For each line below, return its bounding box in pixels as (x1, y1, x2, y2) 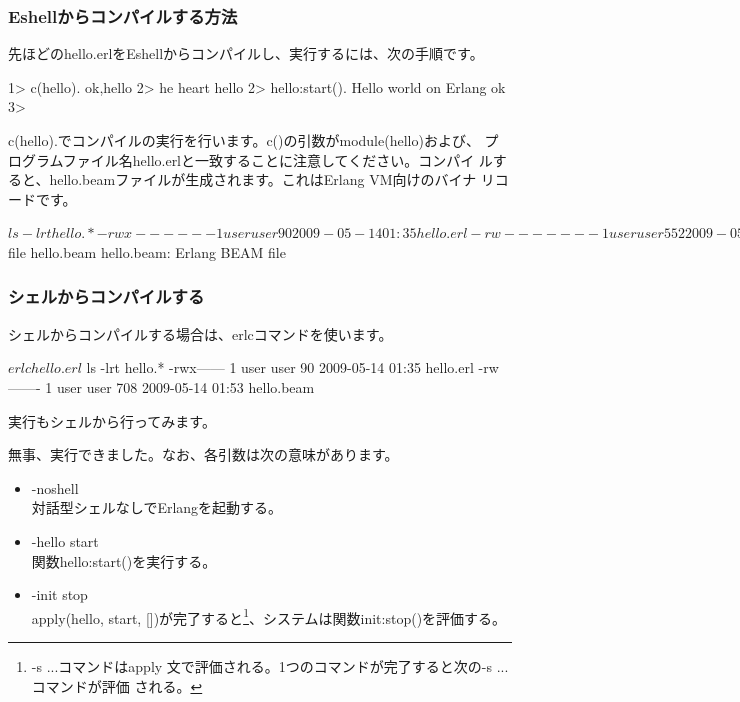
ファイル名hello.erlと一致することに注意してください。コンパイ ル (62, 149, 493, 170)
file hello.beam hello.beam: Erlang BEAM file (8, 241, 286, 262)
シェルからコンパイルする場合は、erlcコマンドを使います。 (8, 323, 393, 344)
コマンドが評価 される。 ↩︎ (31, 675, 203, 696)
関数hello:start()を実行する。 (31, 550, 217, 571)
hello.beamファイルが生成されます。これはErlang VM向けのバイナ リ (49, 169, 495, 190)
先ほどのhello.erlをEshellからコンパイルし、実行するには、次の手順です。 (8, 43, 484, 64)
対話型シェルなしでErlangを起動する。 (31, 497, 283, 518)
